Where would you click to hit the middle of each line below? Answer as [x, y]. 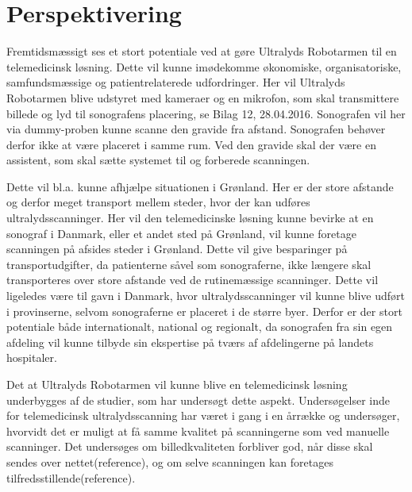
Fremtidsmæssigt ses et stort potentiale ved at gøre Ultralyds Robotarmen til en [202, 51]
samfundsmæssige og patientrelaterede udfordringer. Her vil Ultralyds [176, 82]
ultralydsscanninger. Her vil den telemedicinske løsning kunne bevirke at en [190, 218]
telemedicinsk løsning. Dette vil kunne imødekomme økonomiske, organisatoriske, [204, 66]
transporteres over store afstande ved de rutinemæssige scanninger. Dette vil [193, 280]
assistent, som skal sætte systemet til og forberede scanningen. [158, 160]
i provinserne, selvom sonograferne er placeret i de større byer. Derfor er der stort [204, 311]
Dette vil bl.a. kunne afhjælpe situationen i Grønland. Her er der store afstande [200, 186]
